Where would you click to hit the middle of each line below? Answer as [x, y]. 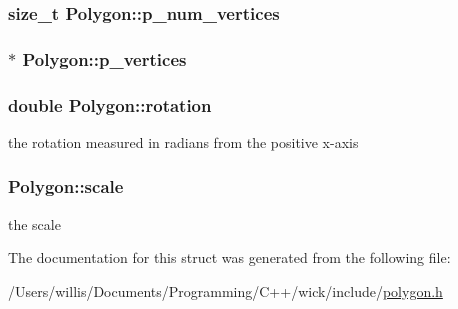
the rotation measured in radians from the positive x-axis [183, 141]
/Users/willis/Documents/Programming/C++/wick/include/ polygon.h [225, 290]
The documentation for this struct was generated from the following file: [229, 257]
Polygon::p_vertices [104, 58]
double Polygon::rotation [110, 104]
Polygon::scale [66, 186]
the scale [34, 223]
